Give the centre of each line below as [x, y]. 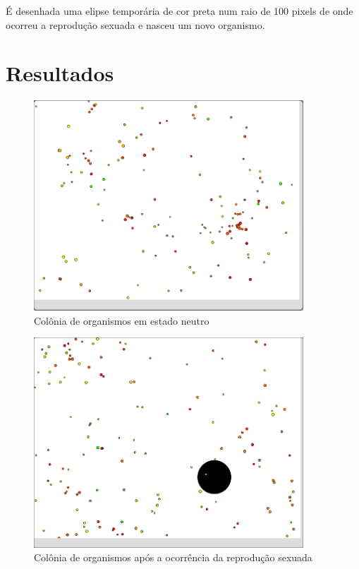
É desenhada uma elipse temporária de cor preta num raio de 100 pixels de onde [179, 11]
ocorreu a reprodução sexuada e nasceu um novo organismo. [135, 24]
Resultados [60, 73]
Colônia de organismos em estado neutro [122, 320]
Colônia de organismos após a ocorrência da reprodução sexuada [173, 557]
